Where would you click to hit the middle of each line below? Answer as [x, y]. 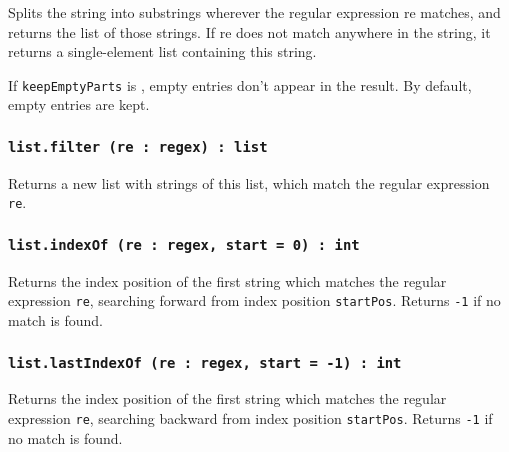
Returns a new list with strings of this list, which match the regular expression [249, 182]
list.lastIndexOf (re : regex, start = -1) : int [205, 362]
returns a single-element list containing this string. [162, 51]
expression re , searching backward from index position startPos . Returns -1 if [250, 418]
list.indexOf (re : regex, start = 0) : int [184, 244]
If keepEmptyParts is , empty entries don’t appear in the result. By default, [240, 84]
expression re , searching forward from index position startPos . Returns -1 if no [254, 300]
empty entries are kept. [79, 104]
